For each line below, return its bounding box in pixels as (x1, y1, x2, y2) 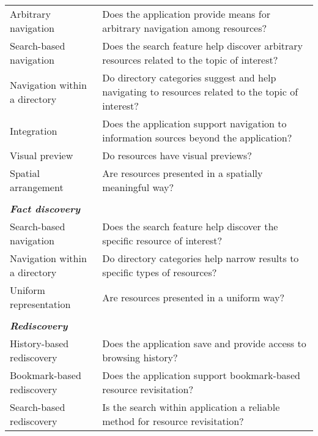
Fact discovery (10, 201, 80, 216)
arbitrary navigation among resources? (102, 21, 267, 35)
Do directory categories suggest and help (102, 70, 276, 85)
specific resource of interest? (102, 233, 223, 247)
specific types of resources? (102, 265, 217, 279)
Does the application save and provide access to (102, 336, 306, 350)
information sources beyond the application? (102, 130, 292, 145)
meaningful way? (102, 180, 174, 194)
